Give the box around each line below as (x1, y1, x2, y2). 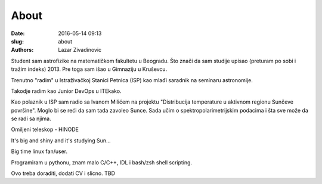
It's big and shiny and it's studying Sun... (11, 137, 111, 144)
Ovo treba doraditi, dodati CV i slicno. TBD (11, 170, 116, 177)
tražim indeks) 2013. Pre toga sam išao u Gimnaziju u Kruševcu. (11, 66, 168, 73)
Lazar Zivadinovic (58, 46, 102, 54)
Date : (11, 30, 25, 37)
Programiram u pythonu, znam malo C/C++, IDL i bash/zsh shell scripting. (11, 158, 193, 166)
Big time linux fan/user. (11, 148, 68, 155)
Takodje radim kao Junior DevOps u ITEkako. (11, 87, 122, 95)
